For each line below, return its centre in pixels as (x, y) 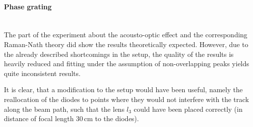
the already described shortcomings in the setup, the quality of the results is (119, 54)
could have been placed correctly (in (188, 109)
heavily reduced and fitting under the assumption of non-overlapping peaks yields (127, 63)
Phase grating (28, 6)
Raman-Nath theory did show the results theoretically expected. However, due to (126, 44)
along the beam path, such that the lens (64, 109)
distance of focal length (39, 118)
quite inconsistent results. (42, 73)
